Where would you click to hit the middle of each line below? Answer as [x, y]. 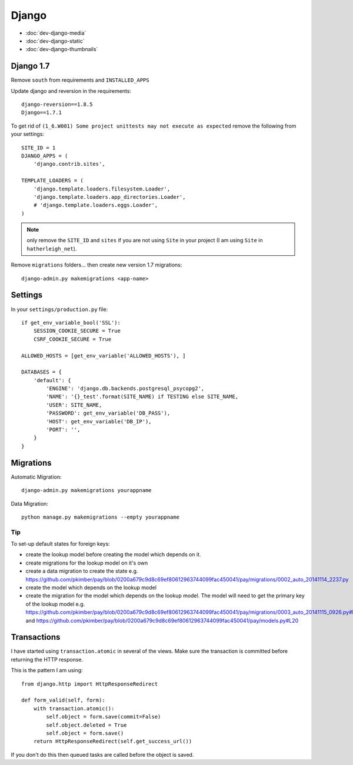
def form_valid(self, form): [63, 700]
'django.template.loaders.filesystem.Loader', [102, 189]
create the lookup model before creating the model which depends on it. [113, 554]
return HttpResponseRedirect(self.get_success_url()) [113, 741]
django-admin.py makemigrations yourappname [87, 490]
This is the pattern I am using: [47, 670]
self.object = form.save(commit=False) [104, 717]
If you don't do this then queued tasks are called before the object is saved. [102, 754]
